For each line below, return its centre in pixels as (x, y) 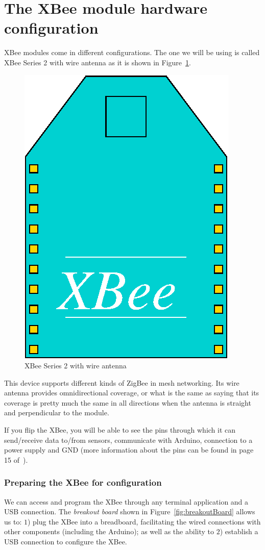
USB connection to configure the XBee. (66, 542)
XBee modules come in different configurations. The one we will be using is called (132, 52)
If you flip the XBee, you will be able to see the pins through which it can (120, 430)
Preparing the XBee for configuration (83, 482)
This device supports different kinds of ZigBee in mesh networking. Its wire (122, 382)
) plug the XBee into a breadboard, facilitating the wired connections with (144, 521)
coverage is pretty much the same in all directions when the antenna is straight (128, 402)
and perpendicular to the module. (57, 412)
